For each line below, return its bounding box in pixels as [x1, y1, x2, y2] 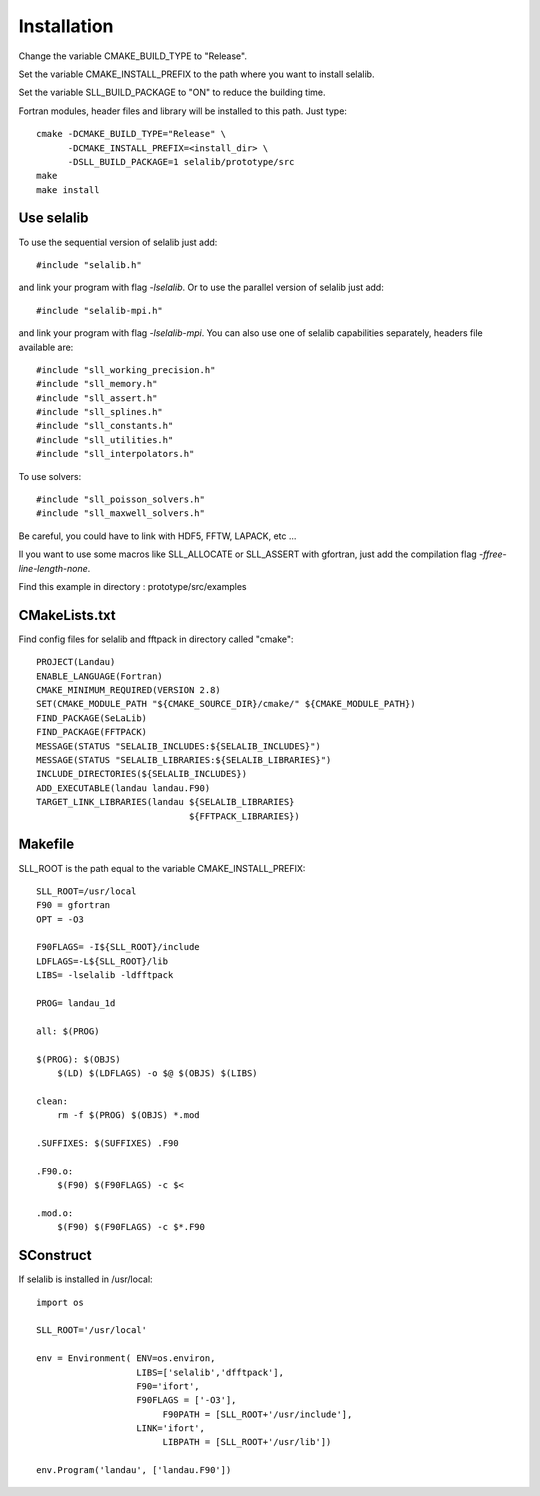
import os [36, 1296, 84, 1308]
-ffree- [478, 548, 507, 560]
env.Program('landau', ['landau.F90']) [36, 1465, 232, 1476]
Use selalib [18, 210, 89, 227]
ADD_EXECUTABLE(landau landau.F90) [36, 782, 211, 794]
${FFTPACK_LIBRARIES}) [188, 810, 300, 822]
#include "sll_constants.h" [36, 420, 174, 432]
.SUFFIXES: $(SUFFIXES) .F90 [36, 1137, 179, 1149]
